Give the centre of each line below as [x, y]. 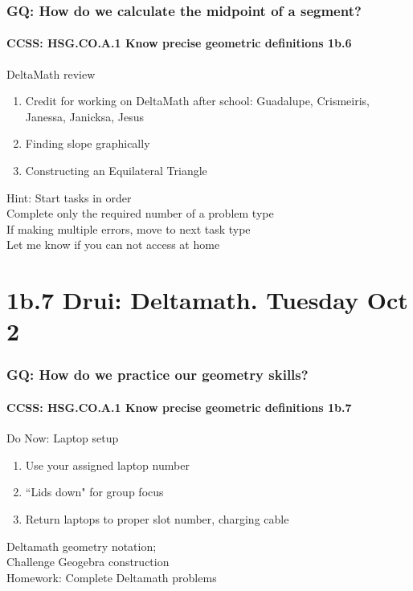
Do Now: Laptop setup [63, 438]
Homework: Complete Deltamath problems [112, 577]
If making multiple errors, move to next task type [129, 228]
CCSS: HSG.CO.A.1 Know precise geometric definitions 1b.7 [179, 407]
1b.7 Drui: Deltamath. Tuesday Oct [207, 300]
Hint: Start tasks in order [69, 197]
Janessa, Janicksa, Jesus [84, 116]
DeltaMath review [51, 73]
